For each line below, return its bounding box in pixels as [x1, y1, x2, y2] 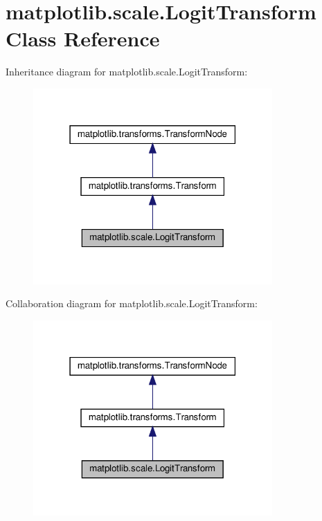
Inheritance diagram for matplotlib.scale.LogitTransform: [6, 64, 248, 79]
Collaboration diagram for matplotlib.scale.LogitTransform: [6, 296, 258, 311]
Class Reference [6, 24, 160, 53]
